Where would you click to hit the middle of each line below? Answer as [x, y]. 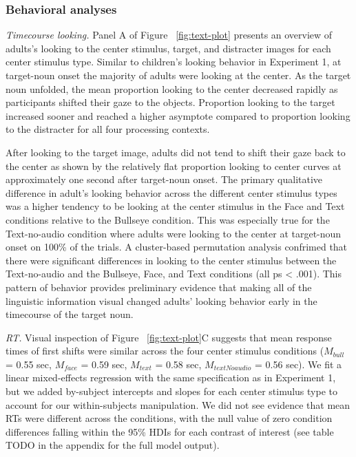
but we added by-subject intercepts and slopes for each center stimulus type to [171, 391]
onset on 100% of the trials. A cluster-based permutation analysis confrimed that [177, 247]
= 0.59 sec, [104, 364]
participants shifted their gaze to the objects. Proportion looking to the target [170, 102]
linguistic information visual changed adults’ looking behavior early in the [161, 300]
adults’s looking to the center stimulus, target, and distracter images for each [168, 48]
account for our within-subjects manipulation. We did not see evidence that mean [178, 404]
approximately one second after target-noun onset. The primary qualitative [164, 179]
